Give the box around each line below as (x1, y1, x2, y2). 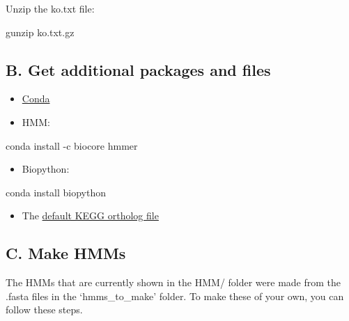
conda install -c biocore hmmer (6, 138, 138, 152)
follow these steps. (6, 302, 83, 317)
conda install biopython (6, 185, 107, 199)
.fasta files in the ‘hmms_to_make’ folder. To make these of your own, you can (6, 288, 344, 303)
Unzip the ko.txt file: (6, 1, 95, 15)
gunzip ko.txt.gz (6, 24, 75, 39)
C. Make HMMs (6, 242, 126, 264)
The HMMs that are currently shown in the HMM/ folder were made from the (6, 275, 341, 290)
